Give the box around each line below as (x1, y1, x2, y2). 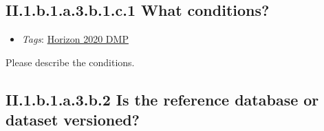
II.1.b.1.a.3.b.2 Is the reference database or (6, 88, 319, 110)
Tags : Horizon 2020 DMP (21, 32, 129, 46)
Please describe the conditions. (6, 54, 135, 69)
